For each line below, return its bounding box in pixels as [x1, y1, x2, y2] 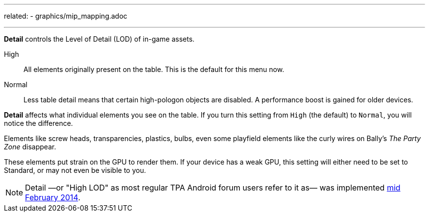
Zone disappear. [4, 143, 56, 151]
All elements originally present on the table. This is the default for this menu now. [24, 65, 285, 73]
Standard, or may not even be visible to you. [4, 166, 146, 174]
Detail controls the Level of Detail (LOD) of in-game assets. [4, 35, 195, 43]
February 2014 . [25, 192, 80, 202]
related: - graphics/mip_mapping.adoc [4, 12, 127, 20]
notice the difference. [4, 119, 73, 127]
